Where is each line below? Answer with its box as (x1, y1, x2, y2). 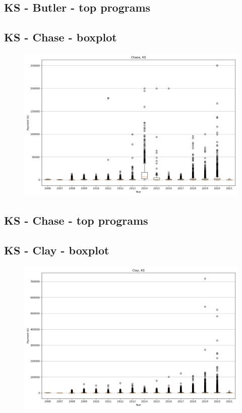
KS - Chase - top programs (4, 213, 148, 228)
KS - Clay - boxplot (4, 242, 109, 258)
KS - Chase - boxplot (4, 29, 117, 45)
